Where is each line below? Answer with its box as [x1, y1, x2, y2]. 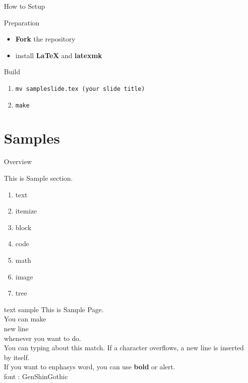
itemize [15, 206, 37, 216]
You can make [4, 314, 46, 324]
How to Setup [4, 1, 45, 11]
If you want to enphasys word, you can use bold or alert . [4, 362, 175, 372]
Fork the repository [15, 34, 76, 44]
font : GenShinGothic [4, 371, 68, 381]
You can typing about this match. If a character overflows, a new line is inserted [4, 342, 244, 353]
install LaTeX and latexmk [15, 50, 103, 60]
